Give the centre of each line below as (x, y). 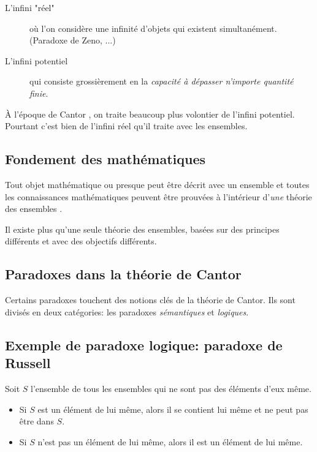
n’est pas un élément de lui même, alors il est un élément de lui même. (170, 441)
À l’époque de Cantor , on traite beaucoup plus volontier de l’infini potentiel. (150, 114)
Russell (28, 363)
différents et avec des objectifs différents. (81, 241)
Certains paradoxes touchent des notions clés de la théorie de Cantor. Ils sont (150, 300)
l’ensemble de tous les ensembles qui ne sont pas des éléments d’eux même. (171, 388)
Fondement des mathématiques (105, 159)
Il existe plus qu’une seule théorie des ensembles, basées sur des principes (142, 229)
